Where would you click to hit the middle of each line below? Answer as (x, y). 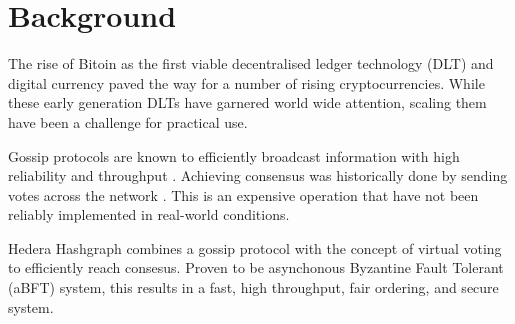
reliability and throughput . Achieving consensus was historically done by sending (258, 175)
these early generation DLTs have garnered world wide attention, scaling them (247, 102)
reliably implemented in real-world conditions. (149, 214)
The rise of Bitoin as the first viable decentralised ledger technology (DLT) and (251, 63)
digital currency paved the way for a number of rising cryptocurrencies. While (246, 82)
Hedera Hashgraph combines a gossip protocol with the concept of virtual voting (255, 247)
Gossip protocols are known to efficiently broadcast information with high (234, 155)
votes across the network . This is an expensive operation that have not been (243, 194)
